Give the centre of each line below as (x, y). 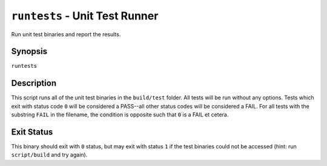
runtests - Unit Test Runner (85, 16)
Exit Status (32, 132)
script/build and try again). (49, 155)
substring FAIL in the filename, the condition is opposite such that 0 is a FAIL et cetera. (120, 115)
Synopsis (29, 51)
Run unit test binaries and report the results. (66, 34)
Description (34, 83)
